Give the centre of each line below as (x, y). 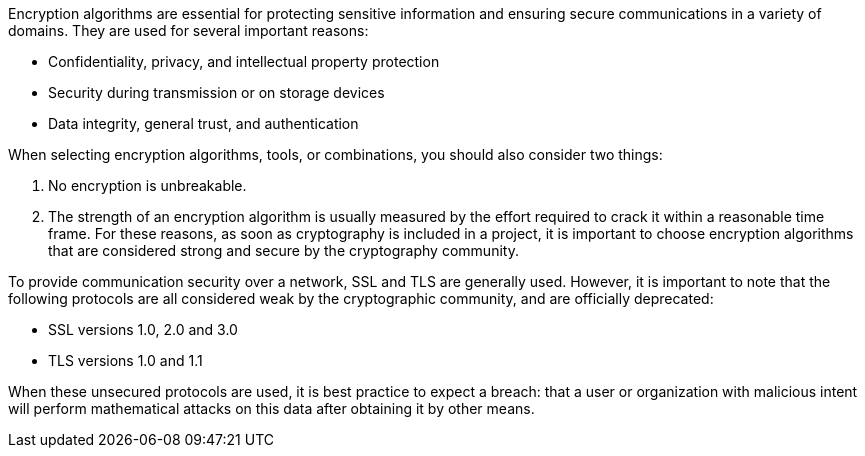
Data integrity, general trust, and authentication (203, 123)
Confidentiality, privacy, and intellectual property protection (244, 61)
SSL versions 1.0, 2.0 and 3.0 (143, 329)
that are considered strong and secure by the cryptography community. (283, 250)
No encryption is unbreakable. (147, 185)
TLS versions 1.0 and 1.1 (125, 360)
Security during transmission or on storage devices (216, 92)
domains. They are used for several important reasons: (188, 30)
